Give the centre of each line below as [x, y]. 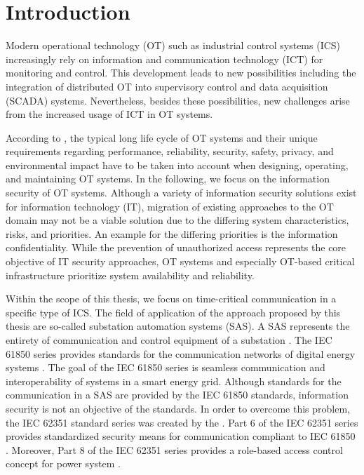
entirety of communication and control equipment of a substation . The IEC [169, 340]
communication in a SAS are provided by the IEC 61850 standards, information [177, 395]
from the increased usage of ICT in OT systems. [109, 114]
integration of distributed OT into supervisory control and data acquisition [167, 86]
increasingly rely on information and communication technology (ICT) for [164, 59]
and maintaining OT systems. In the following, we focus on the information [168, 179]
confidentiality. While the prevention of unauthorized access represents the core [176, 247]
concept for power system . [63, 463]
